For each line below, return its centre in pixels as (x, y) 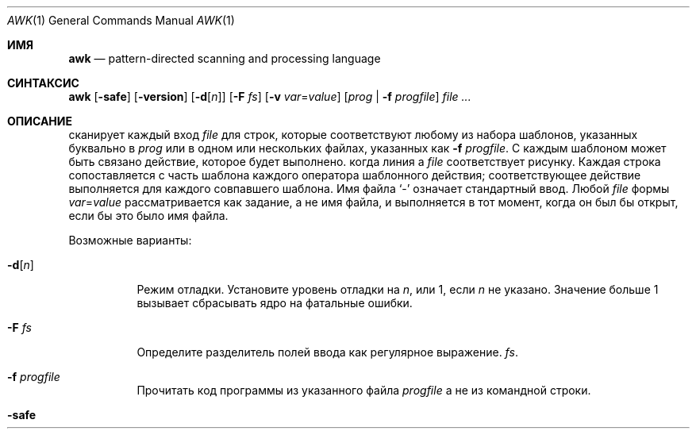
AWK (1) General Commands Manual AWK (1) (121, 20)
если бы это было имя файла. (148, 216)
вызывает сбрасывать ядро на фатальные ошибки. (275, 303)
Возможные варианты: (130, 240)
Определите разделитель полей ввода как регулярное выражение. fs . (327, 352)
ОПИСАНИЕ (40, 121)
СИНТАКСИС (43, 83)
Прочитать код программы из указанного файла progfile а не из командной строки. (364, 390)
